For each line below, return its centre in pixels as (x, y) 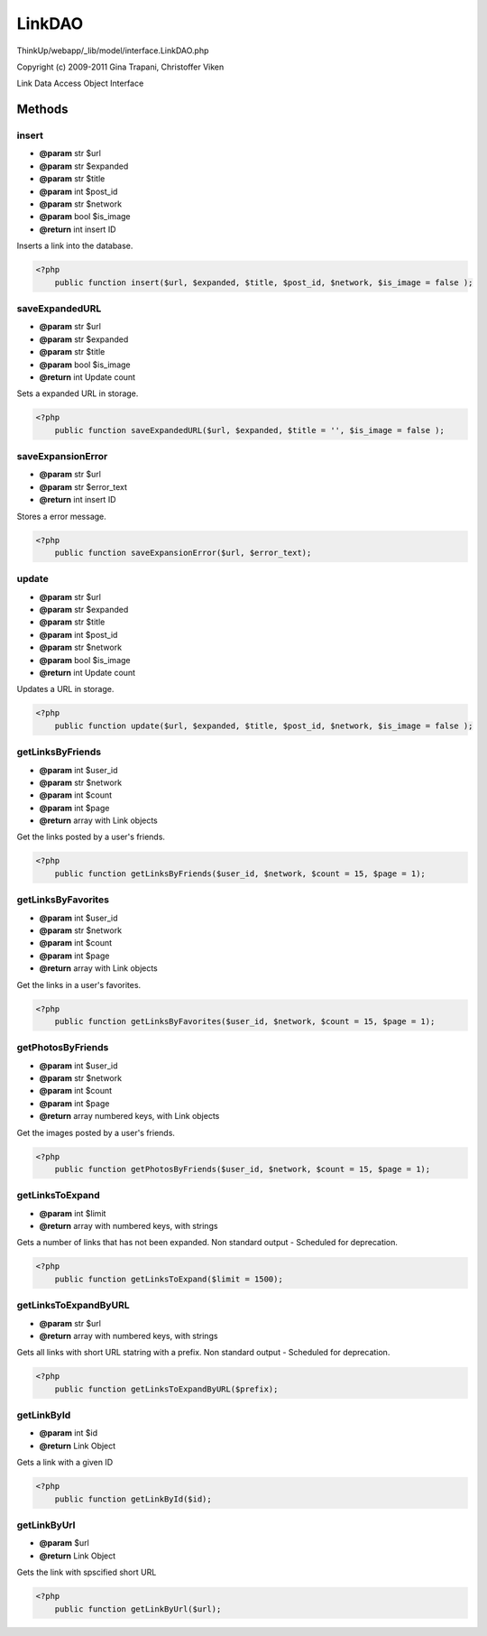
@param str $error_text (83, 486)
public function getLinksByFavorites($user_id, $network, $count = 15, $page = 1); (245, 1021)
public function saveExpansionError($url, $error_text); (183, 552)
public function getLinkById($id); (133, 1499)
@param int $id (69, 1433)
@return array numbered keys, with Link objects (129, 1116)
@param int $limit (73, 1213)
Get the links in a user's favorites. (79, 984)
